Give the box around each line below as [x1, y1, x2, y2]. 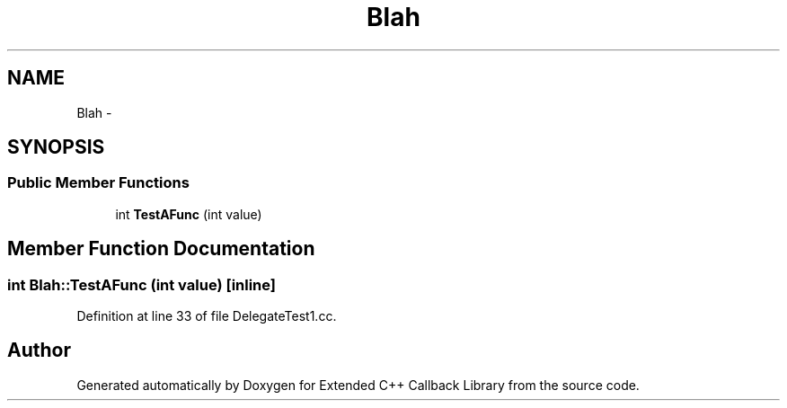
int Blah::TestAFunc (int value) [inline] [7, 275, 277, 294]
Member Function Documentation [7, 237, 315, 261]
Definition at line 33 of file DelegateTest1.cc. [76, 308, 337, 324]
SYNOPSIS [7, 136, 105, 159]
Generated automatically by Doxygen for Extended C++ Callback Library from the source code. [76, 377, 640, 393]
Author [7, 339, 71, 362]
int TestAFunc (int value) [115, 206, 262, 222]
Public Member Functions [7, 173, 190, 192]
